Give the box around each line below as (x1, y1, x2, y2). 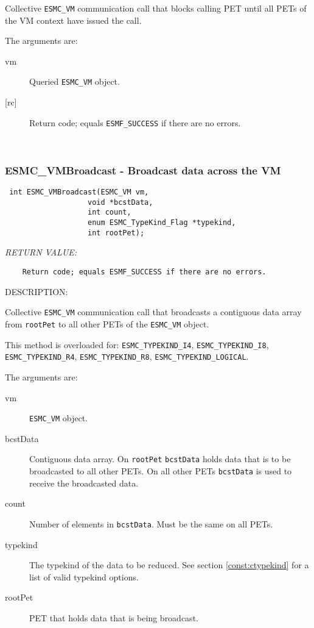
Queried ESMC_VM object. (29, 75, 120, 88)
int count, (88, 208, 131, 217)
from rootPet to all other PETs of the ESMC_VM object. (5, 317, 209, 330)
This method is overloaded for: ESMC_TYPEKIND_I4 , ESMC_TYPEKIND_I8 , (5, 338, 269, 351)
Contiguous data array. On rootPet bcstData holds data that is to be (29, 452, 291, 465)
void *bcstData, (88, 198, 153, 207)
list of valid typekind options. (29, 570, 139, 583)
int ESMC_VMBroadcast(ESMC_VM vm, (9, 188, 149, 197)
